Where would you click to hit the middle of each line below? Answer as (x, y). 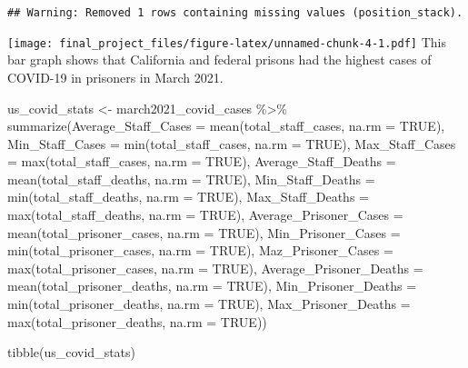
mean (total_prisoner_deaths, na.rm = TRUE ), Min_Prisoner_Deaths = (212, 286)
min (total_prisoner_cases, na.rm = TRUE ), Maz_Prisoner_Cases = (200, 250)
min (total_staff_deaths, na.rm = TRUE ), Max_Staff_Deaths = (188, 197)
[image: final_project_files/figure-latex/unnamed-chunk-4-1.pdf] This (227, 41)
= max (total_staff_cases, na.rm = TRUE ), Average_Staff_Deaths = (202, 161)
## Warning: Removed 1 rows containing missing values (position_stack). (235, 13)
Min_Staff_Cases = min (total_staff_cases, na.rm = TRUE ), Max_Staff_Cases (232, 143)
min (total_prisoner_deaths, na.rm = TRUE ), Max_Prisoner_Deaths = (209, 304)
